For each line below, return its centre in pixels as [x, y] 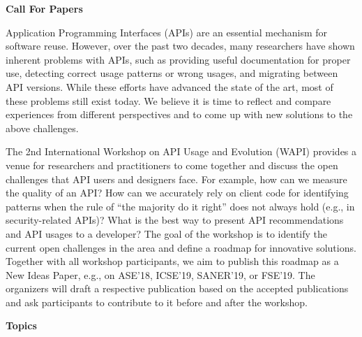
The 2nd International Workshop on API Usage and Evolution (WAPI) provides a [181, 151]
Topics [21, 325]
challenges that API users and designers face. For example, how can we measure [176, 179]
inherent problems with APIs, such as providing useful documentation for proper [178, 59]
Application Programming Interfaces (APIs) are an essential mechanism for [167, 32]
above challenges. [42, 128]
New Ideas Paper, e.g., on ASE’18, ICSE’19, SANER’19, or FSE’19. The [160, 274]
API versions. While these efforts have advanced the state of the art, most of [169, 86]
